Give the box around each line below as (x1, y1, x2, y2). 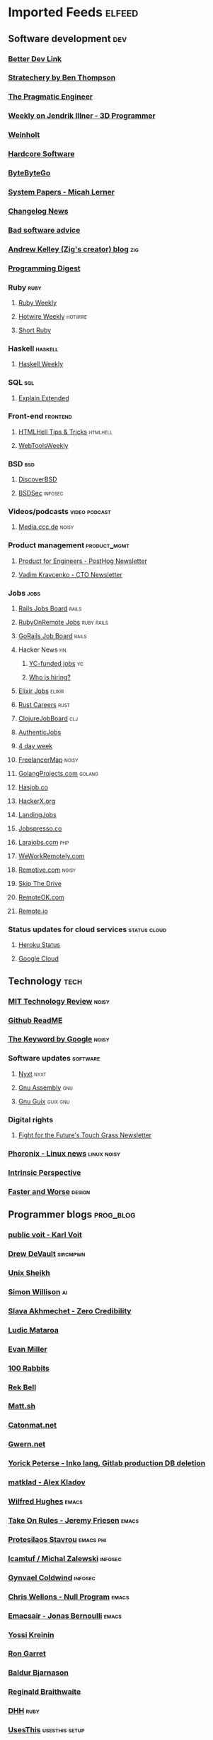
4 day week (18, 742, 53, 750)
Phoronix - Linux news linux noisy (8, 1148, 121, 1158)
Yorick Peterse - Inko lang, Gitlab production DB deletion (8, 1458, 206, 1468)
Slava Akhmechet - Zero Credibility (8, 1306, 132, 1315)
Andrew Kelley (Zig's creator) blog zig (8, 244, 139, 254)
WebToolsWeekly (18, 441, 69, 449)
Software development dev (8, 33, 127, 45)
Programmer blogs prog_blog (8, 1208, 136, 1221)
